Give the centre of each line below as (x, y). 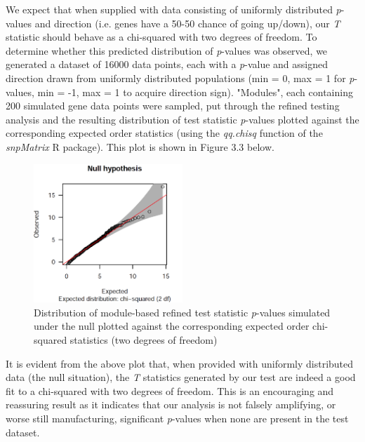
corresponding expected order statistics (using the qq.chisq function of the (164, 133)
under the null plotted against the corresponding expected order (172, 326)
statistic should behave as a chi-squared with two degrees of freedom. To (161, 37)
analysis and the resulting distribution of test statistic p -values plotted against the (182, 119)
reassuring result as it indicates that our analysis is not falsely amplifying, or (171, 404)
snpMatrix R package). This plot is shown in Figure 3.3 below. (140, 146)
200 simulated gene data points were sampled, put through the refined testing (173, 106)
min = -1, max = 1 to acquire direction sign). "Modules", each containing (195, 92)
